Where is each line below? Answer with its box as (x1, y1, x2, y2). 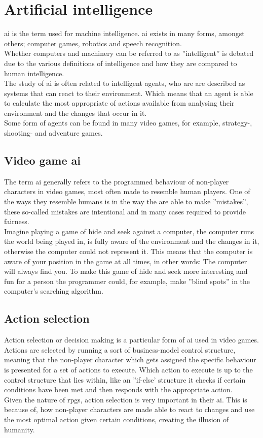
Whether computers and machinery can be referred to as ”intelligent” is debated (4, 48, 254, 58)
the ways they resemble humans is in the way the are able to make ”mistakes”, (4, 196, 248, 207)
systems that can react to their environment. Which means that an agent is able (4, 87, 253, 98)
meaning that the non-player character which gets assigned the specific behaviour (4, 354, 256, 365)
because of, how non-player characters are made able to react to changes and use (4, 404, 255, 415)
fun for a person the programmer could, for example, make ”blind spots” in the (4, 275, 250, 286)
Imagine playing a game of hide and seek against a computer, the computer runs (4, 226, 254, 236)
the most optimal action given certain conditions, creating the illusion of (4, 414, 229, 424)
